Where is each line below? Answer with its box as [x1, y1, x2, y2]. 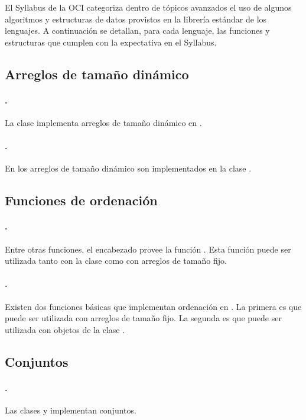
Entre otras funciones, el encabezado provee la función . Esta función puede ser [5, 243, 291, 255]
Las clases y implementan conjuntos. [5, 403, 136, 416]
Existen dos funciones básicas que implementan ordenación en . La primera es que [5, 300, 302, 312]
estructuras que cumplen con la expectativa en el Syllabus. [5, 35, 217, 48]
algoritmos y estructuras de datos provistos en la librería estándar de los [5, 12, 267, 25]
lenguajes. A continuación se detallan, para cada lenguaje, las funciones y [5, 24, 270, 37]
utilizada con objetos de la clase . [5, 323, 125, 335]
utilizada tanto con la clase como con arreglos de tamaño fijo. [5, 254, 227, 267]
